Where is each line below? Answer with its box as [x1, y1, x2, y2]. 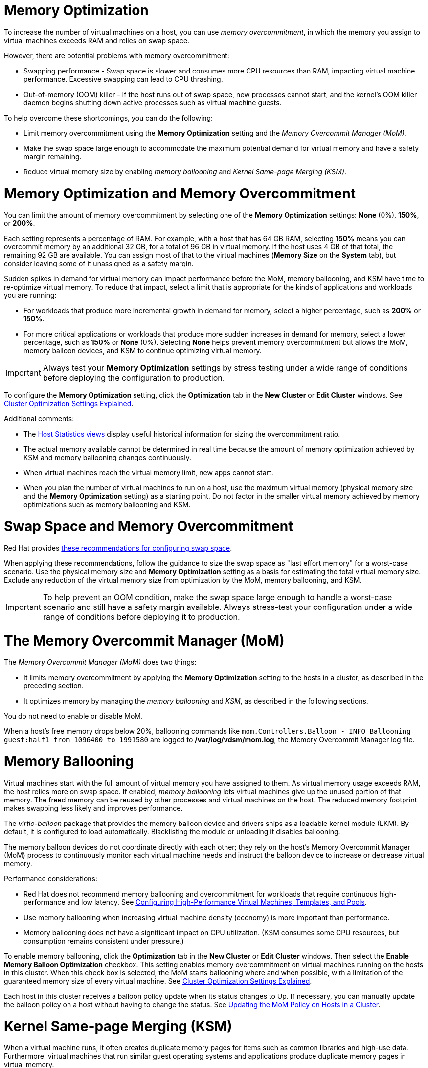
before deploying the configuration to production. [43, 373, 225, 383]
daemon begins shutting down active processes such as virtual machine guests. [23, 98, 282, 107]
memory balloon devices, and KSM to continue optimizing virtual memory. [23, 346, 262, 355]
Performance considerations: [4, 874, 98, 883]
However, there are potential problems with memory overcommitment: [4, 51, 229, 60]
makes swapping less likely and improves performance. [4, 803, 183, 812]
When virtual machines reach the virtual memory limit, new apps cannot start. [23, 468, 273, 477]
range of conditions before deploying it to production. [43, 611, 240, 622]
